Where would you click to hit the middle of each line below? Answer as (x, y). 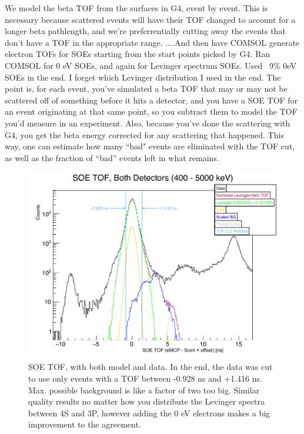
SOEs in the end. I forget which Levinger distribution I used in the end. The (143, 77)
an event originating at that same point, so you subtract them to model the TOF (151, 111)
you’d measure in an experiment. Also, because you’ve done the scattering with (148, 123)
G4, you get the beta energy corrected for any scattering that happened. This (144, 134)
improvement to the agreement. (85, 424)
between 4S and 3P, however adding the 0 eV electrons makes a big (149, 413)
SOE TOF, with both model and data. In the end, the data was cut (151, 367)
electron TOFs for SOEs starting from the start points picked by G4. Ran (138, 54)
